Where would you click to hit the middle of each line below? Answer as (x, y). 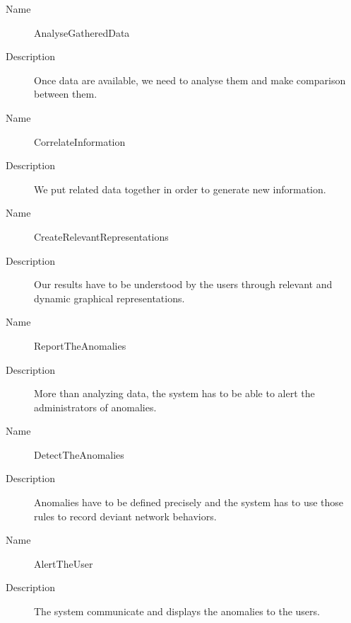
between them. (66, 94)
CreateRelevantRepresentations (101, 236)
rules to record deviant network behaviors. (125, 516)
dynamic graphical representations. (109, 298)
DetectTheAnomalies (79, 454)
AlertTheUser (64, 563)
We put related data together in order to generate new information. (180, 189)
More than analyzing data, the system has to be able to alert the (174, 393)
